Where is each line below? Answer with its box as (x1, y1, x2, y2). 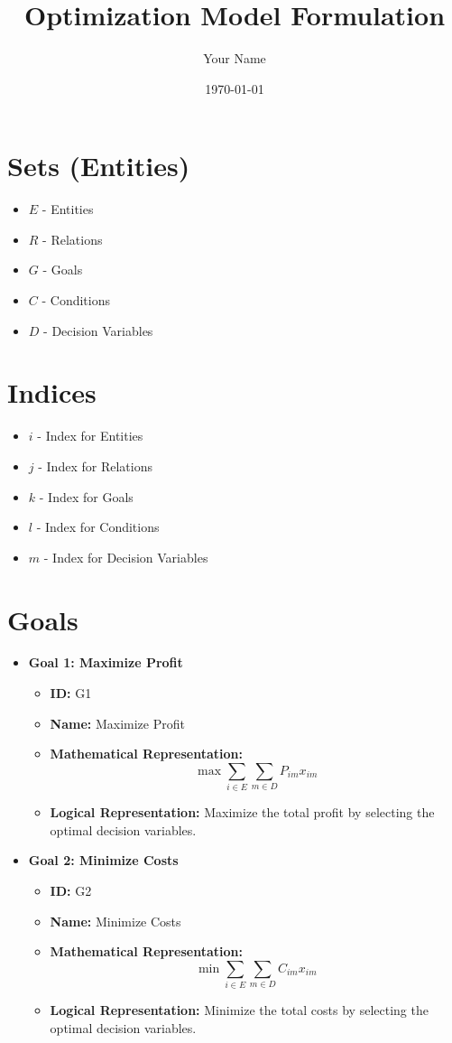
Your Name (203, 49, 266, 68)
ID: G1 (50, 684, 92, 703)
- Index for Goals (39, 487, 134, 506)
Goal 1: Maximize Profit (28, 653, 183, 672)
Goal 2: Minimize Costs (28, 851, 179, 870)
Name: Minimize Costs (50, 911, 181, 930)
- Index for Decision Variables (43, 547, 208, 566)
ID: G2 (50, 880, 92, 899)
